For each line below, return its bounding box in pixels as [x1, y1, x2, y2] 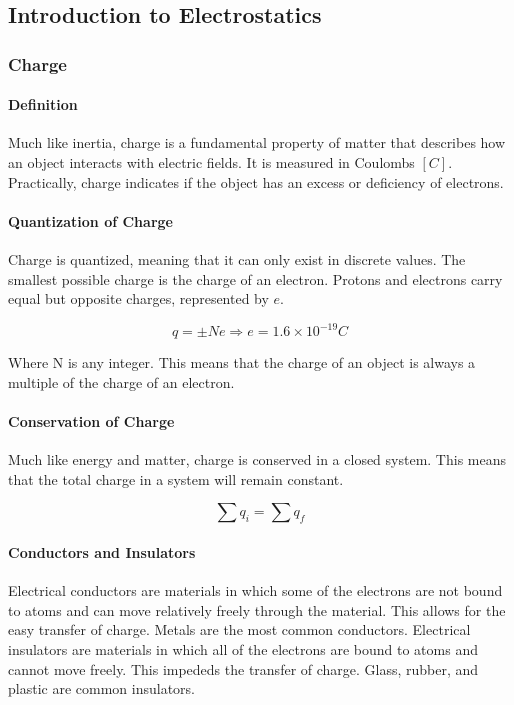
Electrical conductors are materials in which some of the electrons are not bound [8, 580, 503, 601]
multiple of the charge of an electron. [8, 371, 235, 392]
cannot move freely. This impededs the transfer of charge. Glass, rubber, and [8, 658, 479, 679]
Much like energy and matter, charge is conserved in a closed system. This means [8, 449, 507, 470]
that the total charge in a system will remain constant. [8, 468, 344, 489]
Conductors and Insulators [8, 542, 196, 563]
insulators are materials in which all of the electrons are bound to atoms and [8, 639, 478, 660]
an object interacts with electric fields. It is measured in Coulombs [8, 152, 415, 173]
